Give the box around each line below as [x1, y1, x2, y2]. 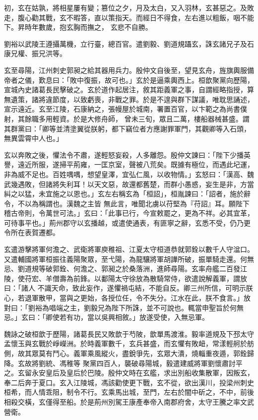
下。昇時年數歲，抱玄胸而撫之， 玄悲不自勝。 [4, 22, 152, 32]
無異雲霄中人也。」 [4, 133, 63, 143]
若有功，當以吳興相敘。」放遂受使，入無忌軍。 [59, 312, 209, 322]
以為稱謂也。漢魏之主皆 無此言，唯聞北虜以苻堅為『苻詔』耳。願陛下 [24, 198, 250, 208]
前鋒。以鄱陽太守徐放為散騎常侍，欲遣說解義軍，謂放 [73, 273, 247, 283]
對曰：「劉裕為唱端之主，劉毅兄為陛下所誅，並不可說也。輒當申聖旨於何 [4, 302, 237, 312]
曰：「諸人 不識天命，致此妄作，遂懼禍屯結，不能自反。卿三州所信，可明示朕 [4, 283, 253, 293]
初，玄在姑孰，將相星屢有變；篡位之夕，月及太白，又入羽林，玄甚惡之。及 [4, 2, 247, 12]
